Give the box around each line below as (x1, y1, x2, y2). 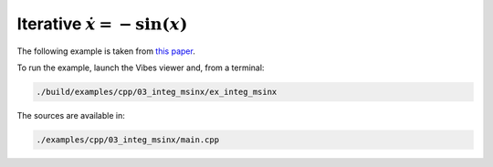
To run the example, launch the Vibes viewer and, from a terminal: (16, 62, 265, 73)
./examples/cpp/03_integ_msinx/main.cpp (36, 134, 219, 145)
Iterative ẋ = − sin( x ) (16, 14, 188, 34)
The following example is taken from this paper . (16, 46, 195, 57)
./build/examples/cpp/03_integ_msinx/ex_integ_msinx (36, 87, 278, 97)
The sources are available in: (16, 110, 125, 120)
